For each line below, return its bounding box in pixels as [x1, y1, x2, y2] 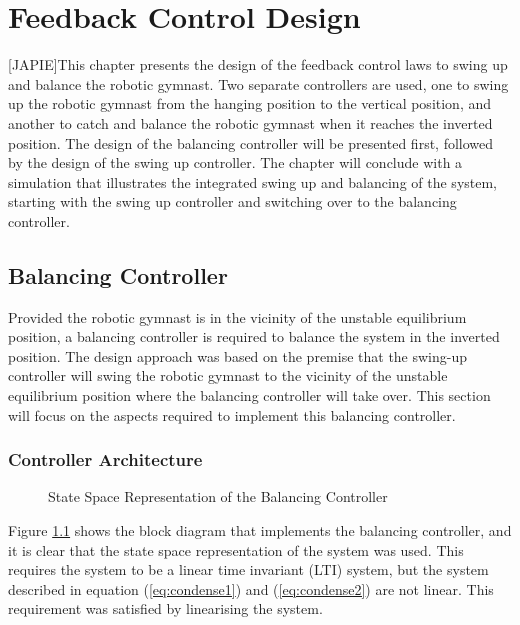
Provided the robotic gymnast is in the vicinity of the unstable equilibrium [8, 306, 467, 327]
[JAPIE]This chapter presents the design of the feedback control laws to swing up [8, 54, 508, 75]
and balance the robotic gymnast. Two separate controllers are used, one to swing [8, 73, 509, 94]
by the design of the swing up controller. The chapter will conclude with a [8, 152, 463, 173]
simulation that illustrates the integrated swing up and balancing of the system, [8, 171, 498, 192]
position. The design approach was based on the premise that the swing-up [8, 345, 468, 366]
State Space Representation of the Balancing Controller [48, 486, 388, 507]
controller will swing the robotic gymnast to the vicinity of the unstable [8, 365, 448, 386]
